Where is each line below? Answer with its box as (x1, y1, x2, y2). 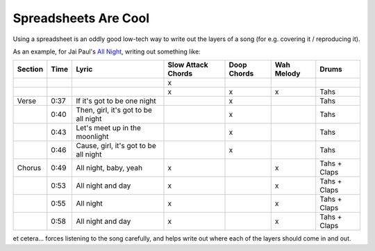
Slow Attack (167, 60, 208, 70)
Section (17, 65, 44, 74)
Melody (274, 69, 301, 79)
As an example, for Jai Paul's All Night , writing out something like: (12, 47, 201, 56)
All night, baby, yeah (76, 163, 142, 173)
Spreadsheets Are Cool (12, 10, 149, 26)
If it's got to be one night (76, 96, 156, 106)
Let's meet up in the (76, 123, 142, 133)
